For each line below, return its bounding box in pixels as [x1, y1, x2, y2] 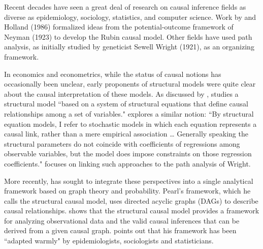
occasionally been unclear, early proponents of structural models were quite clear [4, 78, 256, 89]
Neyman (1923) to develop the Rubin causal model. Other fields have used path [4, 31, 252, 42]
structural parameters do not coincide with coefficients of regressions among [4, 138, 240, 149]
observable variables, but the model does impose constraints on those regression [4, 148, 252, 159]
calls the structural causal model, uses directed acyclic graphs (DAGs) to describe [4, 195, 258, 206]
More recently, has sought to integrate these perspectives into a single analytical [4, 175, 253, 186]
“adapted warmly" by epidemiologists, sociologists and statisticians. [4, 235, 214, 246]
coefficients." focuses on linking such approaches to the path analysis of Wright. [4, 158, 251, 169]
